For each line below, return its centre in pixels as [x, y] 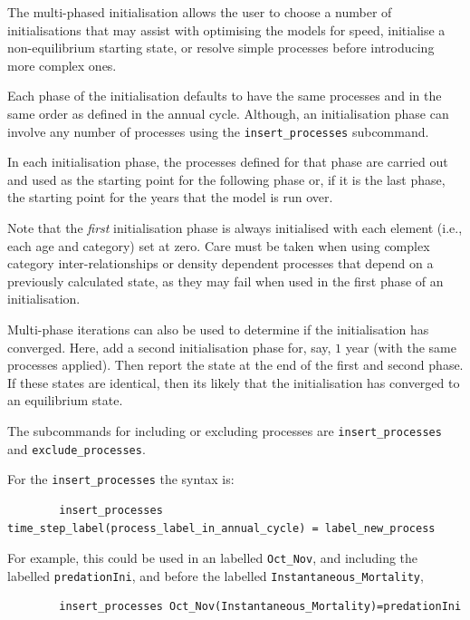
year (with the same [401, 347]
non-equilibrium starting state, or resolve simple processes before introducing [221, 48]
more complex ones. [62, 65]
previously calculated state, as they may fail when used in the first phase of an [225, 281]
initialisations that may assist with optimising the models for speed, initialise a [226, 29]
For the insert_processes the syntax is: [121, 479]
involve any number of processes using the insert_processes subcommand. [218, 131]
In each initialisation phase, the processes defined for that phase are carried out [228, 162]
